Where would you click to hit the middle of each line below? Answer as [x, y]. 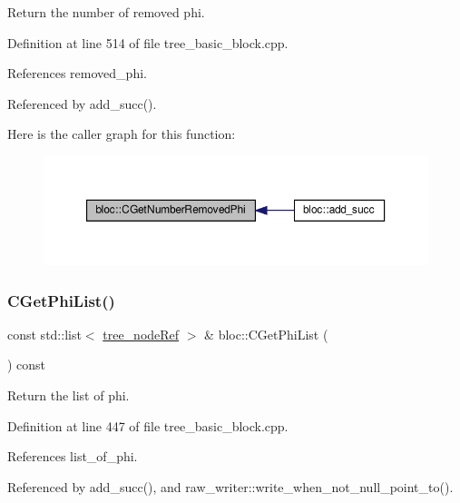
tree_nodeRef [141, 334]
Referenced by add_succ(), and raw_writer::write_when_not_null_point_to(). [230, 486]
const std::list [44, 334]
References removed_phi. [77, 73]
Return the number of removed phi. [106, 12]
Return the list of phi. [69, 395]
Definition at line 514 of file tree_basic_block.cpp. [148, 42]
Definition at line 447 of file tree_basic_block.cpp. [148, 425]
